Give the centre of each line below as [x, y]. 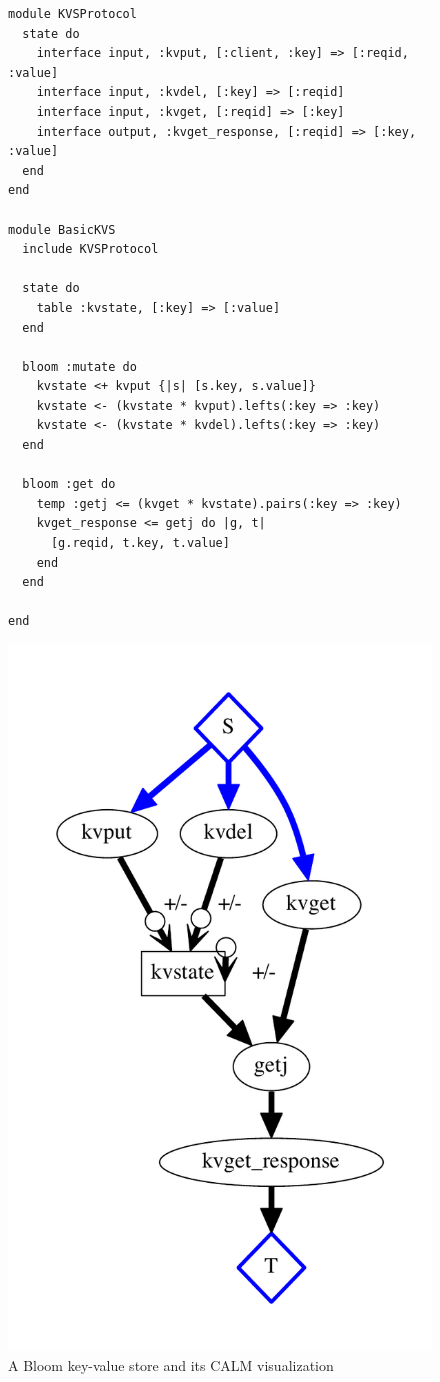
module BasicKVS [62, 229]
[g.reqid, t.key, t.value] [140, 543]
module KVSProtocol [72, 14]
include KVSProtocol [90, 249]
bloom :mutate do [79, 366]
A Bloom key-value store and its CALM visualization [171, 1364]
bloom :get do [69, 484]
